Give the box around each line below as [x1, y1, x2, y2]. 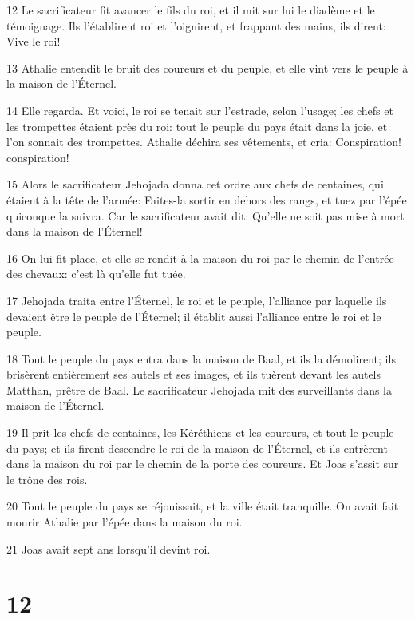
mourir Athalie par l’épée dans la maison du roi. [6, 514, 243, 530]
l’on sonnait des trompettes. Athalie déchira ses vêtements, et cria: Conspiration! [6, 133, 401, 150]
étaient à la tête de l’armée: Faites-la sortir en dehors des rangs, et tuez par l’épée [6, 191, 407, 208]
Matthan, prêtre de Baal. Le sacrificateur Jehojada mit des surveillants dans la [6, 381, 392, 398]
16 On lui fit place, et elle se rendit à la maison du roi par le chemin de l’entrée [6, 249, 394, 266]
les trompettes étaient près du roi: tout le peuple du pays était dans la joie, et [6, 117, 388, 134]
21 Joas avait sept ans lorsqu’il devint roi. [6, 540, 211, 557]
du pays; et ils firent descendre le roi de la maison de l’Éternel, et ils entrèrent [6, 439, 388, 456]
